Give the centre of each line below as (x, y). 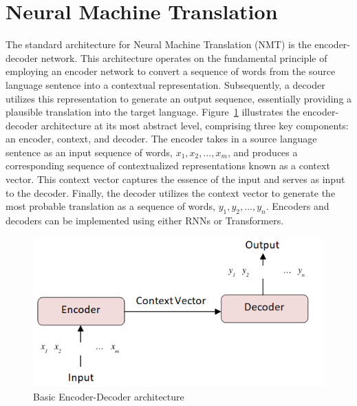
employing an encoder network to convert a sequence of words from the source (171, 71)
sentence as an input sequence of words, (89, 152)
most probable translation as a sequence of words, (110, 206)
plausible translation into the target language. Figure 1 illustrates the (153, 112)
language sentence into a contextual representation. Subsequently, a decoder (165, 84)
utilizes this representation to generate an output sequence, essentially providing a (179, 98)
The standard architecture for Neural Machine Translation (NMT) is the (159, 44)
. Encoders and (297, 206)
